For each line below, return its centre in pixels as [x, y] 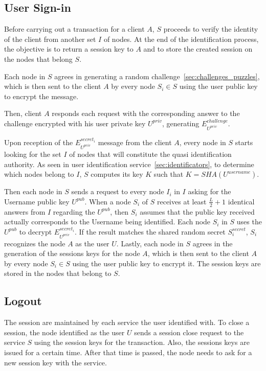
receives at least [182, 201]
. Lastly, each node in [150, 243]
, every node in [203, 142]
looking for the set [33, 154]
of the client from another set [50, 39]
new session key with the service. [56, 362]
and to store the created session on [198, 49]
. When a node [108, 201]
